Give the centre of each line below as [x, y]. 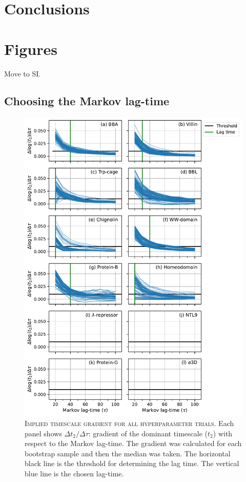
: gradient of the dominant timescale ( [148, 433]
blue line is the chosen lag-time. [74, 474]
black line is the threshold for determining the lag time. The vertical [132, 463]
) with [223, 433]
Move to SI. [23, 73]
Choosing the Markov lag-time [87, 101]
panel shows [43, 433]
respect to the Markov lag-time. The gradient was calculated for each [133, 443]
